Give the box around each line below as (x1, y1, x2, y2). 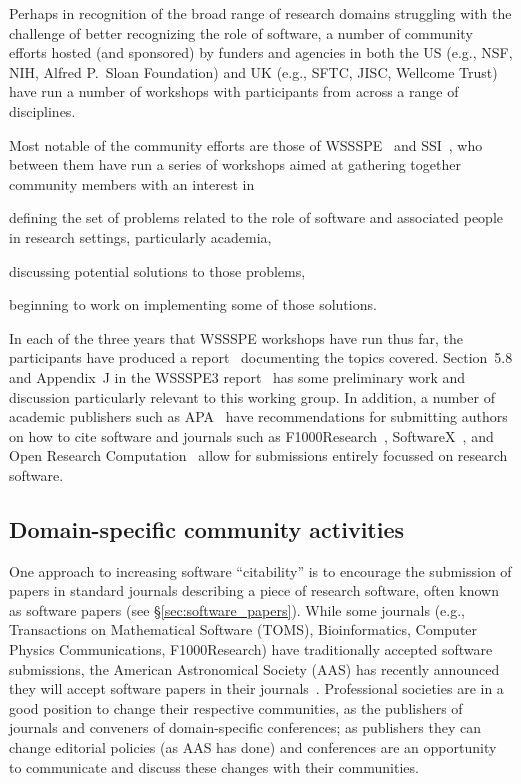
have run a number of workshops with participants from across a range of (9, 81, 459, 102)
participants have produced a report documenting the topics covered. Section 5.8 (9, 347, 513, 368)
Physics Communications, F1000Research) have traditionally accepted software (9, 639, 493, 660)
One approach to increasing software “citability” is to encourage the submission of (9, 560, 512, 581)
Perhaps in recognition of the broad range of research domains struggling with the (9, 3, 512, 23)
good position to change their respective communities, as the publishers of (9, 697, 463, 718)
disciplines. (9, 100, 76, 121)
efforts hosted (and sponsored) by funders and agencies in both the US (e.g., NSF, (9, 42, 513, 63)
